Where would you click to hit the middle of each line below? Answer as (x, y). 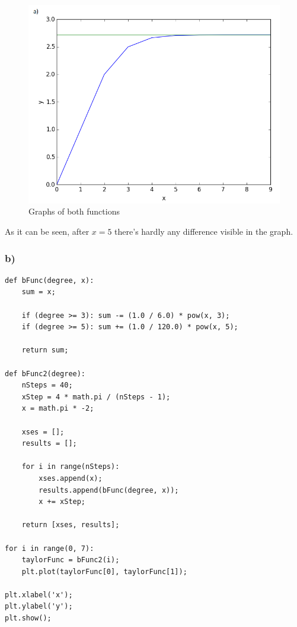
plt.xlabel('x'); (39, 595)
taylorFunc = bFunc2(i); (71, 560)
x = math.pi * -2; (58, 409)
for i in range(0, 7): (49, 548)
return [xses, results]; (71, 525)
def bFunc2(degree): (45, 374)
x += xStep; (62, 502)
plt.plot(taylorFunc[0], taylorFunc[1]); (104, 571)
